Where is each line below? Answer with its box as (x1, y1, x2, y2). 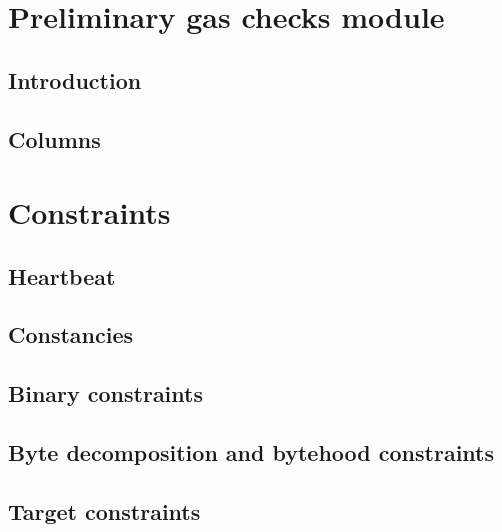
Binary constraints (8, 378, 203, 409)
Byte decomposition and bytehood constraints (8, 437, 495, 468)
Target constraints (8, 495, 201, 526)
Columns (8, 123, 101, 154)
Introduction (8, 64, 142, 95)
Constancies (8, 319, 134, 350)
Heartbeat (8, 260, 116, 291)
